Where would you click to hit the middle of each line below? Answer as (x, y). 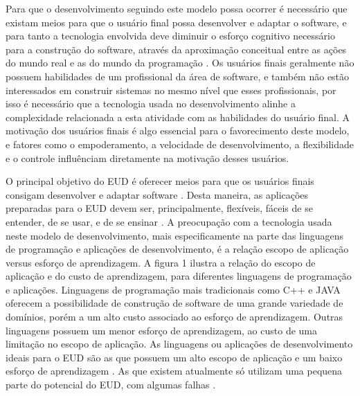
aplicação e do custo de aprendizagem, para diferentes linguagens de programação (179, 276)
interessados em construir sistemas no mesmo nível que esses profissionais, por (171, 90)
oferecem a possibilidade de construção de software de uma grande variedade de (174, 303)
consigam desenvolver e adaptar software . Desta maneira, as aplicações (157, 194)
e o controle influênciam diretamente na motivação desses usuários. (147, 157)
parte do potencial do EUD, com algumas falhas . (111, 385)
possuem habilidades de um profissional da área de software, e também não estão (178, 76)
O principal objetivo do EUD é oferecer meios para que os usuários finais (160, 181)
